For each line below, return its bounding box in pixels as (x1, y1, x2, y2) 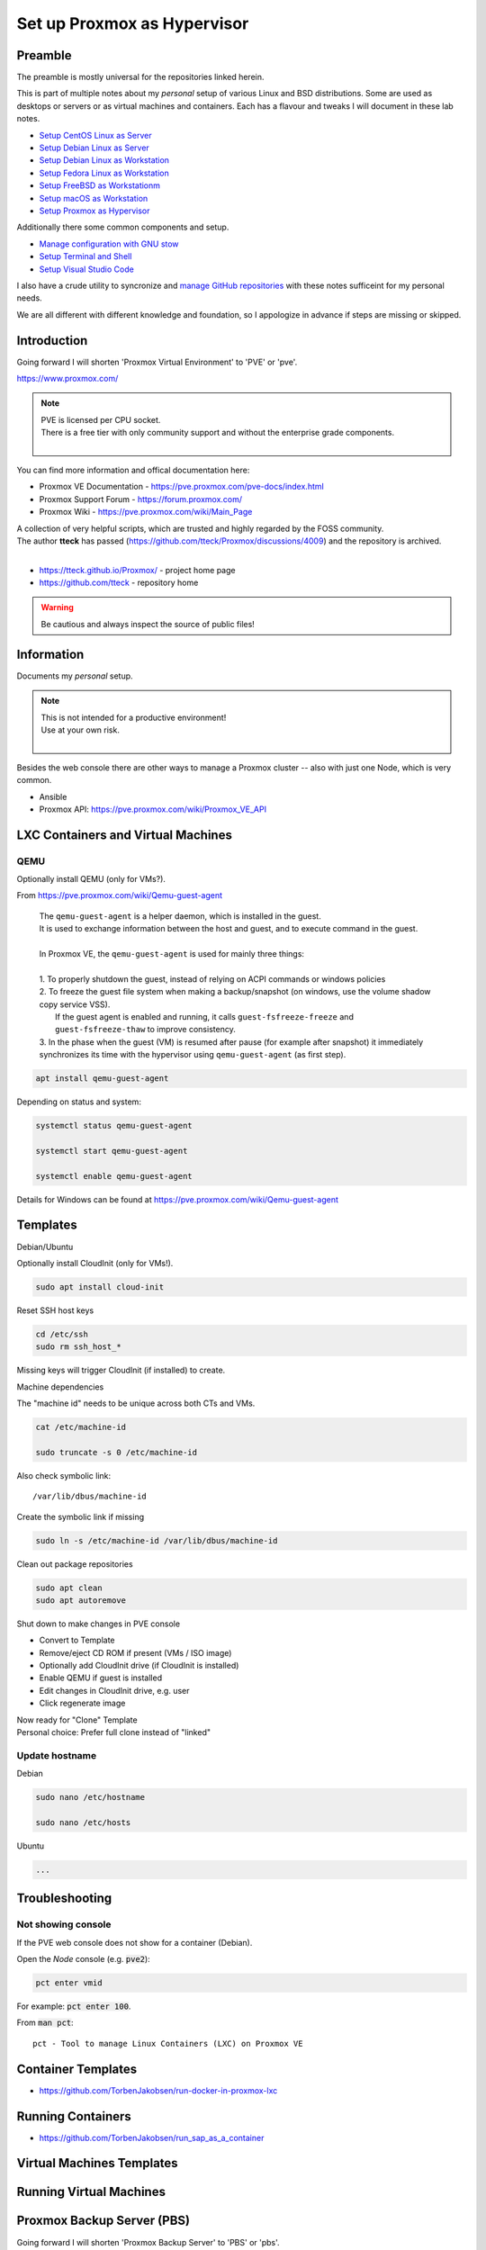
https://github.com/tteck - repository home (39, 577, 199, 589)
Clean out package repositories (16, 1558, 134, 1570)
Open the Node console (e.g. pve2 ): (16, 1954, 150, 1965)
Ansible (39, 791, 67, 802)
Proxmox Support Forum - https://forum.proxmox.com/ (39, 493, 243, 504)
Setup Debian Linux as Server (39, 142, 150, 153)
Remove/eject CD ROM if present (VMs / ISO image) (39, 1647, 232, 1658)
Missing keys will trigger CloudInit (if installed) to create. (16, 1364, 226, 1376)
